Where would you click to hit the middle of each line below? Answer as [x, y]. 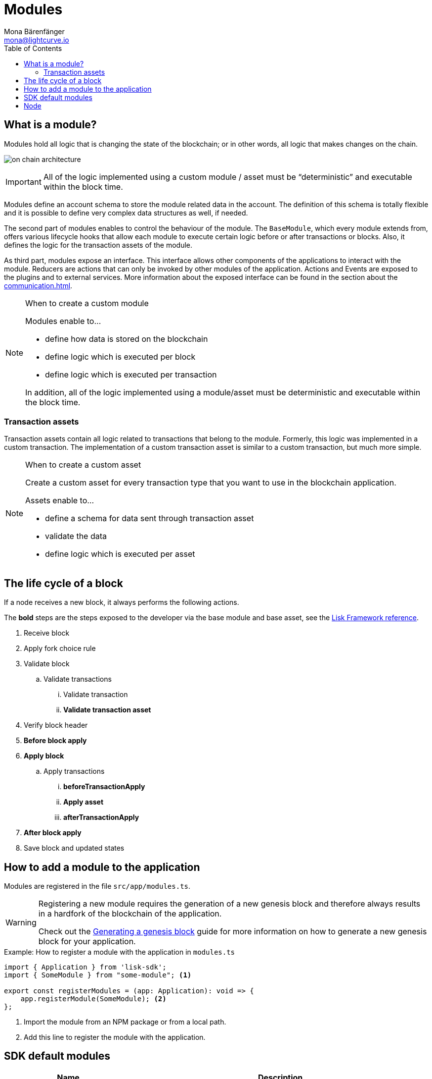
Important [23, 182]
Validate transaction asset [107, 710]
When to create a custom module [87, 303]
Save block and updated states [74, 848]
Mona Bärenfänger [34, 31]
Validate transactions [78, 679]
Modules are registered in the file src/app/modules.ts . [97, 886]
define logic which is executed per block [120, 356]
